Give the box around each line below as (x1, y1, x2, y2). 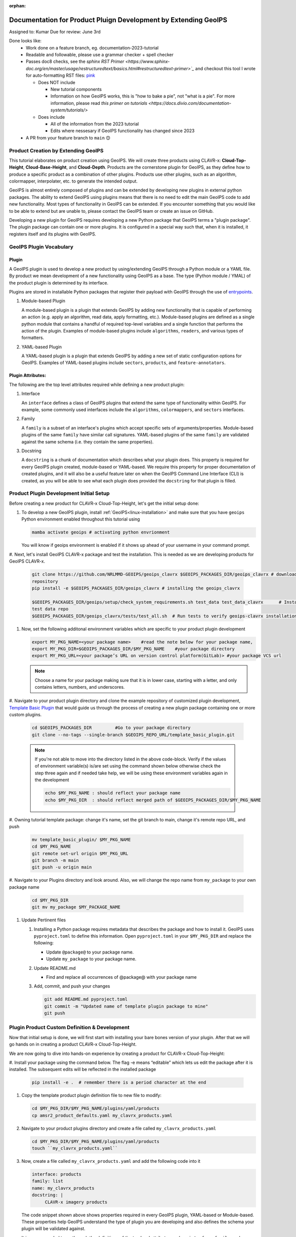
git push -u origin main (32, 864, 92, 870)
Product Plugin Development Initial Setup (9, 490, 110, 497)
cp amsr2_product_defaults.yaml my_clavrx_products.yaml (32, 1112, 173, 1118)
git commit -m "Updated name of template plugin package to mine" (44, 1003, 208, 1009)
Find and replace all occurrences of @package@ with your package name (46, 974, 197, 980)
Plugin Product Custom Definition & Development (9, 1024, 130, 1031)
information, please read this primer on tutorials (50, 100, 148, 106)
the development (35, 777, 69, 783)
